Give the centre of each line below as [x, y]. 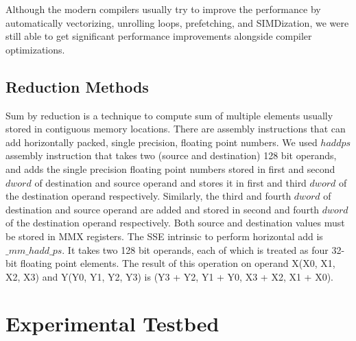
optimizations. [35, 49]
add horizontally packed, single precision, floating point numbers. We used [162, 142]
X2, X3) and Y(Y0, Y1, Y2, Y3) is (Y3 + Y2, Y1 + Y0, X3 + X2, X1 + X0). [169, 276]
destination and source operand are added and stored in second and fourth [163, 209]
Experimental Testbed [112, 324]
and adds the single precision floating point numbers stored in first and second [170, 168]
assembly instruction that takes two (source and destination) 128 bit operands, [171, 155]
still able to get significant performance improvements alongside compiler [159, 36]
